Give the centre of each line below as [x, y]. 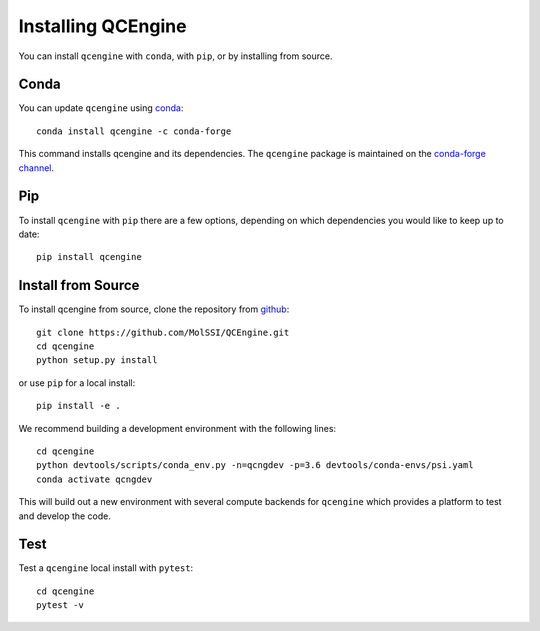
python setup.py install [97, 360]
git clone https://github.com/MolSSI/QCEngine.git [163, 332]
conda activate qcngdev [94, 479]
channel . [36, 167]
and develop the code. [65, 516]
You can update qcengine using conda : [101, 108]
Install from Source [79, 285]
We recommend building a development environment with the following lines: [177, 428]
